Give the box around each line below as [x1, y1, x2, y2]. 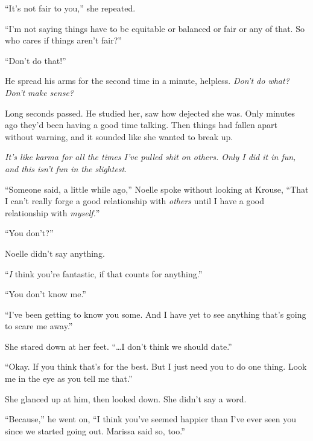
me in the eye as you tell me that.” [5, 372, 133, 385]
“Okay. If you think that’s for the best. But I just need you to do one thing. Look [5, 360, 307, 373]
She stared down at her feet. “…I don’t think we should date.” [5, 340, 232, 352]
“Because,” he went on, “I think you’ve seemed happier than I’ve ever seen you [5, 413, 297, 425]
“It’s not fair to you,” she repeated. [5, 2, 136, 14]
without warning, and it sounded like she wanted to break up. [5, 130, 233, 143]
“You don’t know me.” [5, 288, 86, 300]
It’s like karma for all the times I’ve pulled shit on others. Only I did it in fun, [5, 150, 296, 163]
